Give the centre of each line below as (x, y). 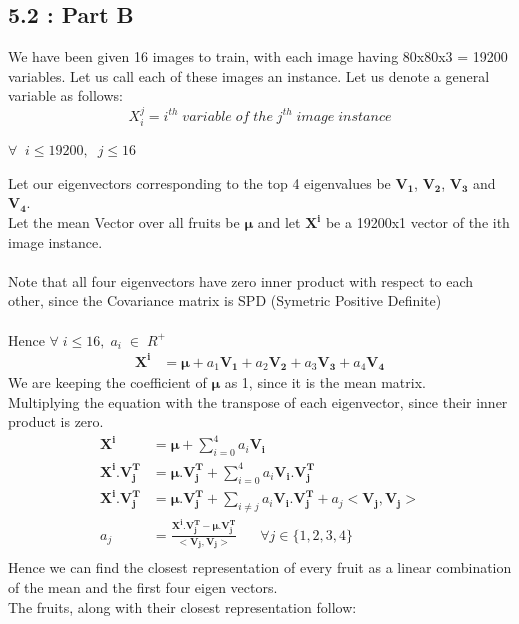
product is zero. (56, 421)
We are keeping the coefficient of (107, 382)
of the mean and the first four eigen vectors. (143, 586)
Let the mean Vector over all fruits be (124, 222)
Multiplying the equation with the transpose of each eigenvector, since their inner (258, 401)
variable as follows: (65, 95)
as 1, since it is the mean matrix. (325, 382)
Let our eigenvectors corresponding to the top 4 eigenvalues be (199, 182)
